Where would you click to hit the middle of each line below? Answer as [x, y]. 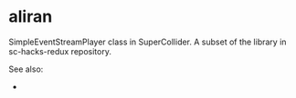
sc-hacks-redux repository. [60, 51]
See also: [26, 69]
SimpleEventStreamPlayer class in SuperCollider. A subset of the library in [148, 42]
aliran [31, 17]
